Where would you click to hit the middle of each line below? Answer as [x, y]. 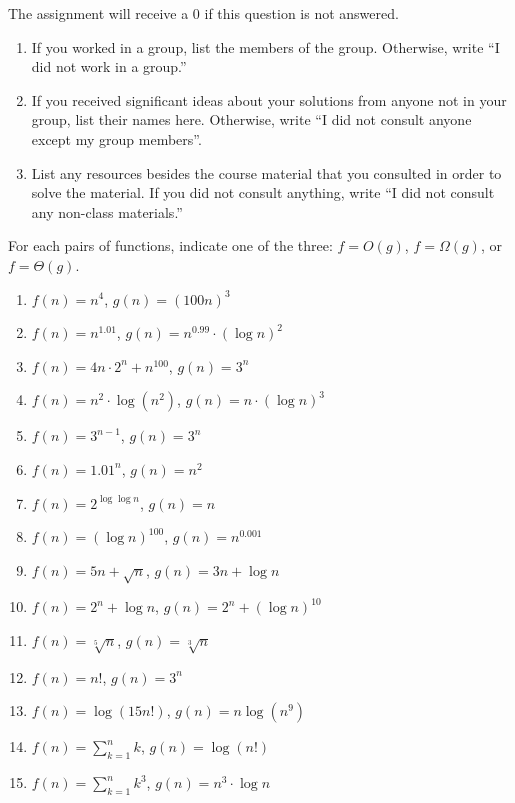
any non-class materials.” [107, 211]
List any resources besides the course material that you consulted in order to [266, 172]
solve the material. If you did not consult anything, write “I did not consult [263, 192]
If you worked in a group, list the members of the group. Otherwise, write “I [265, 46]
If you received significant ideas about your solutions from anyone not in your [269, 99]
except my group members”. [116, 138]
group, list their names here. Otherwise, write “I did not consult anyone [251, 119]
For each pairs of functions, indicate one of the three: [170, 245]
